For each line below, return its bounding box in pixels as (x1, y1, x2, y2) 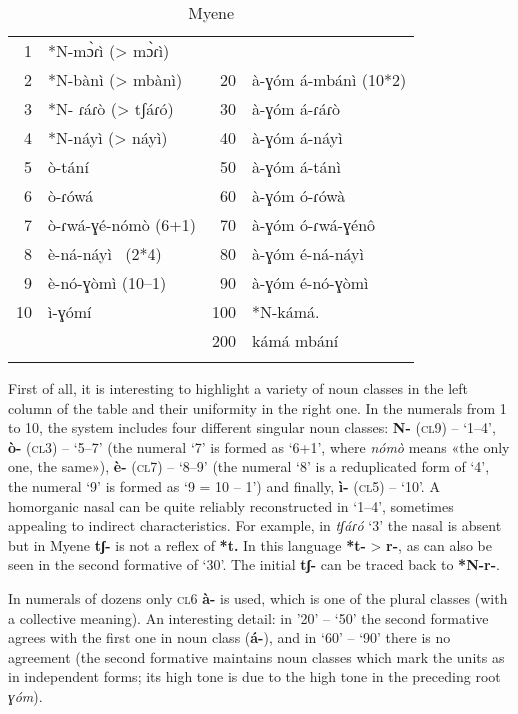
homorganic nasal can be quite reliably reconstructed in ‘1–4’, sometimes (8, 495, 454, 516)
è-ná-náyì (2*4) (48, 242, 162, 265)
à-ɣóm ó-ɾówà (252, 184, 346, 207)
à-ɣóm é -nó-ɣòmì (252, 271, 369, 294)
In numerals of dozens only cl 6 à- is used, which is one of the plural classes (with (8, 587, 508, 608)
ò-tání (48, 155, 89, 178)
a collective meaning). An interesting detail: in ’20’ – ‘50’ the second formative (8, 607, 489, 628)
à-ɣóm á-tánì (252, 155, 341, 178)
